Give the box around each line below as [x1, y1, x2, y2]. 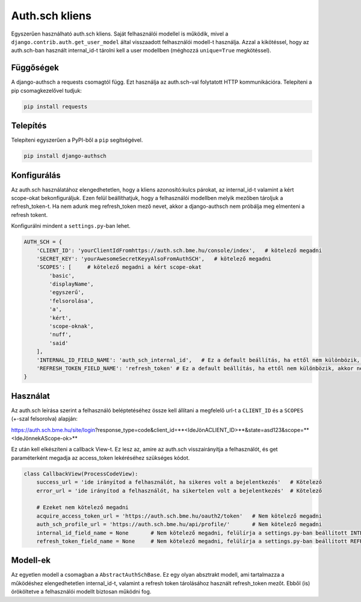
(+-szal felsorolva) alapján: [11, 415, 78, 422]
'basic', [49, 272, 75, 279]
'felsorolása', [49, 297, 94, 304]
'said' [49, 339, 69, 346]
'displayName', [49, 281, 94, 287]
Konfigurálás [11, 170, 61, 180]
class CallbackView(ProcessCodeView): [23, 470, 138, 477]
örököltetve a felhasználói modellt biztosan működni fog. [11, 588, 152, 595]
